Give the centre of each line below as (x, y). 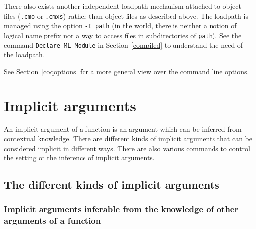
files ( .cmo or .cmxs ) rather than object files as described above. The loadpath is (126, 16)
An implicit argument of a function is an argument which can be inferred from (123, 129)
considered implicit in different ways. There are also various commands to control (127, 148)
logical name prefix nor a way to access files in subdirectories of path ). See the (123, 35)
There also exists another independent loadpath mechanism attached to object (123, 6)
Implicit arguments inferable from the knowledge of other (121, 209)
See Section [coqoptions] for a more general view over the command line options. (127, 71)
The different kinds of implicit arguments (112, 184)
